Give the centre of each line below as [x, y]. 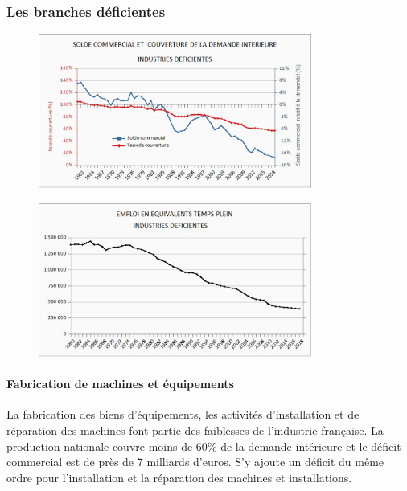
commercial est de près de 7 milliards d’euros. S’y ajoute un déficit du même [195, 462]
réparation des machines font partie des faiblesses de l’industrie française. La [195, 430]
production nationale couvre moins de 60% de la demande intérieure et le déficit [204, 446]
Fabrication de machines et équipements [120, 384]
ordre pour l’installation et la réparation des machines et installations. [179, 477]
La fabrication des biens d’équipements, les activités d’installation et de [183, 414]
